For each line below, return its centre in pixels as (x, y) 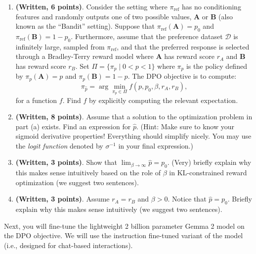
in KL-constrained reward (208, 173)
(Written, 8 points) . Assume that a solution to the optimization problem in (134, 117)
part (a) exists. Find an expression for (73, 126)
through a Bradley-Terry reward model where (85, 56)
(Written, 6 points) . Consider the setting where (91, 6)
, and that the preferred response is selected (183, 46)
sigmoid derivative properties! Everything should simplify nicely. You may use (133, 136)
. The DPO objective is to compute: (182, 76)
